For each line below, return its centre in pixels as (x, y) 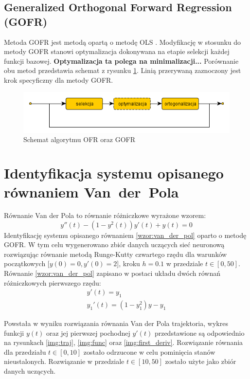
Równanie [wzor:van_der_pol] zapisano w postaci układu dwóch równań (112, 273)
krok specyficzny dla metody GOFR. (59, 80)
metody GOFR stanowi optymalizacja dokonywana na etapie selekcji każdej (117, 51)
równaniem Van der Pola (91, 192)
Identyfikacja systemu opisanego (114, 172)
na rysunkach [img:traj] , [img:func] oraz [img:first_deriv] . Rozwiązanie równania (124, 342)
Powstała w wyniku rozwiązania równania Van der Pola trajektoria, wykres (116, 323)
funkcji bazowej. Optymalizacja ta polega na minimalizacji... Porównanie (121, 61)
